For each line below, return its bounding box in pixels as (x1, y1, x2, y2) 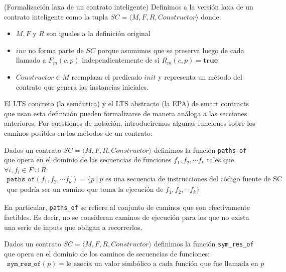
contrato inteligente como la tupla (4, 11, 108, 22)
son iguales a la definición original (46, 28, 151, 39)
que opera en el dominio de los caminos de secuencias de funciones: (4, 248, 210, 258)
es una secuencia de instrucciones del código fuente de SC (105, 176, 282, 183)
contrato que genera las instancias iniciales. (16, 81, 149, 92)
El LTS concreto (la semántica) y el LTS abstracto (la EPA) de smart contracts (4, 98, 249, 109)
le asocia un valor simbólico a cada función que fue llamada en (66, 260, 258, 267)
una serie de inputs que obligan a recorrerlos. (4, 221, 142, 232)
